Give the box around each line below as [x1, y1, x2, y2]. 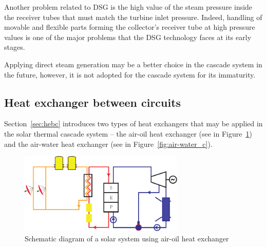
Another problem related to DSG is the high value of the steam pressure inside [4, 2, 253, 12]
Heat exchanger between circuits [4, 94, 181, 110]
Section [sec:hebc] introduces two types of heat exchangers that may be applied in [4, 118, 263, 129]
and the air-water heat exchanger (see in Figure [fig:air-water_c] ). [4, 138, 213, 149]
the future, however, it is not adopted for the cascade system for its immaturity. [4, 69, 256, 80]
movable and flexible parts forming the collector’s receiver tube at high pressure [4, 22, 255, 32]
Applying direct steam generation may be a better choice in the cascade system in [4, 59, 262, 69]
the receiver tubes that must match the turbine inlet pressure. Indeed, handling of [4, 11, 262, 22]
